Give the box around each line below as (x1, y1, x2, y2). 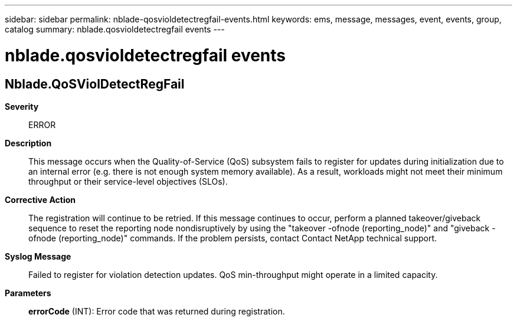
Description (5, 137, 52, 148)
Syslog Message (5, 251, 71, 261)
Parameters (5, 287, 51, 298)
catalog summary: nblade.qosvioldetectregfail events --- (5, 24, 225, 34)
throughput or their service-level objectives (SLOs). (28, 176, 228, 186)
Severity (5, 101, 39, 112)
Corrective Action (5, 194, 76, 205)
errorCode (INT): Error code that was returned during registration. (28, 306, 285, 316)
